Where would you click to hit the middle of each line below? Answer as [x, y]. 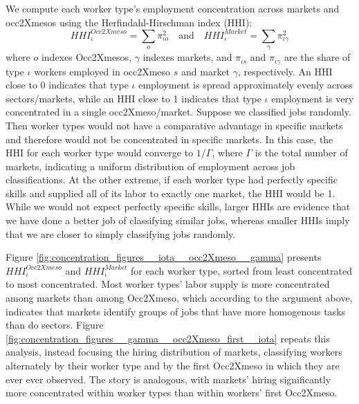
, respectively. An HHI [285, 71]
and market [206, 71]
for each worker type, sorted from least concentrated [241, 270]
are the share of [317, 57]
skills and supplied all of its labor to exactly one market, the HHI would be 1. [171, 193]
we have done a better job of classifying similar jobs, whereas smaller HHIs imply [178, 220]
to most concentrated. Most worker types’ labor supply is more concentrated [168, 284]
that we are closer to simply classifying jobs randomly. [121, 233]
